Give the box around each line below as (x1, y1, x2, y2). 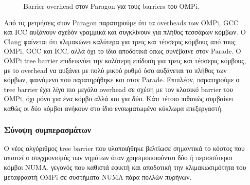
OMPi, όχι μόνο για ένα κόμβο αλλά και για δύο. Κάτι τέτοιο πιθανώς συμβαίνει (4, 93, 233, 104)
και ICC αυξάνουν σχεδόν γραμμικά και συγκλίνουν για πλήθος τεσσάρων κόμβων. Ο (4, 27, 246, 37)
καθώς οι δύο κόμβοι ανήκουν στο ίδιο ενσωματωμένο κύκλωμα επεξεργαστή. (4, 103, 223, 113)
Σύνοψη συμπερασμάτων (4, 124, 91, 136)
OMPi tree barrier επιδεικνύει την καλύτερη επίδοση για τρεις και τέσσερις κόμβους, (4, 55, 246, 65)
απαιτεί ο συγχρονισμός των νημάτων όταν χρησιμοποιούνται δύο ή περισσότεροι (4, 152, 232, 163)
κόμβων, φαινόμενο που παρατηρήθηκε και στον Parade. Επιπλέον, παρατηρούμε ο (4, 74, 240, 85)
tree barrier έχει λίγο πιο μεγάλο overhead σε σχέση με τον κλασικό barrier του (4, 84, 233, 94)
